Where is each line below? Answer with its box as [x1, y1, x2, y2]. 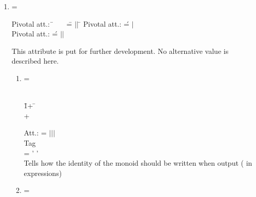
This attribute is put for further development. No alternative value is [11, 45, 229, 56]
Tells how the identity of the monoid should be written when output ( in [24, 157, 252, 168]
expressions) [24, 167, 62, 178]
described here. [11, 55, 59, 66]
